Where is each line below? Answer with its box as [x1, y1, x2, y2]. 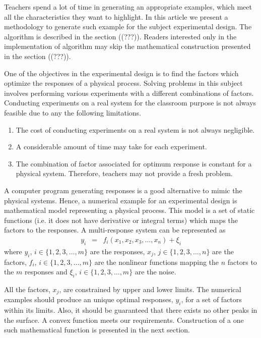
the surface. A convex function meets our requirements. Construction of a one [4, 314, 244, 325]
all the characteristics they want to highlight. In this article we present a [4, 11, 228, 22]
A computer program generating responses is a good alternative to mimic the [4, 185, 242, 195]
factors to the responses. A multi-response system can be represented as [4, 224, 226, 235]
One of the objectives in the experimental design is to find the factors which [4, 68, 239, 78]
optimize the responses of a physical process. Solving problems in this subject [4, 78, 243, 88]
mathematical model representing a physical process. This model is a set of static [4, 205, 255, 215]
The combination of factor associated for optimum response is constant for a [16, 158, 252, 168]
